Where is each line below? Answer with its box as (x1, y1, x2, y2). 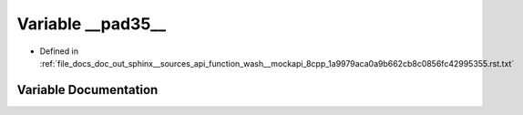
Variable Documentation (16, 82, 159, 98)
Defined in (39, 46, 79, 57)
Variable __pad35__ (16, 14, 167, 34)
